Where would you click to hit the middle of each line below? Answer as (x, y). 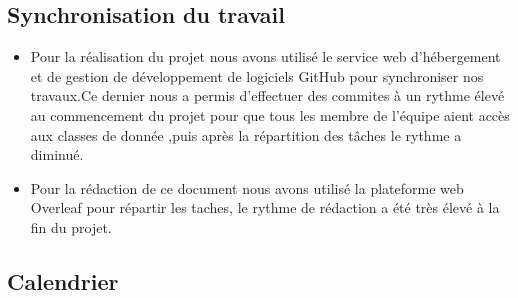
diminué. (57, 154)
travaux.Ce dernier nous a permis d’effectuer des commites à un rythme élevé (267, 95)
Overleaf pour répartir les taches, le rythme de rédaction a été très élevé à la (265, 207)
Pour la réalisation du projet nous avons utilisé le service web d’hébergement (265, 56)
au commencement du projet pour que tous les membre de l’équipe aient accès (270, 114)
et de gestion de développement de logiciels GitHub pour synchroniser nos (257, 75)
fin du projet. (71, 226)
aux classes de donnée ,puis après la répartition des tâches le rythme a (246, 134)
